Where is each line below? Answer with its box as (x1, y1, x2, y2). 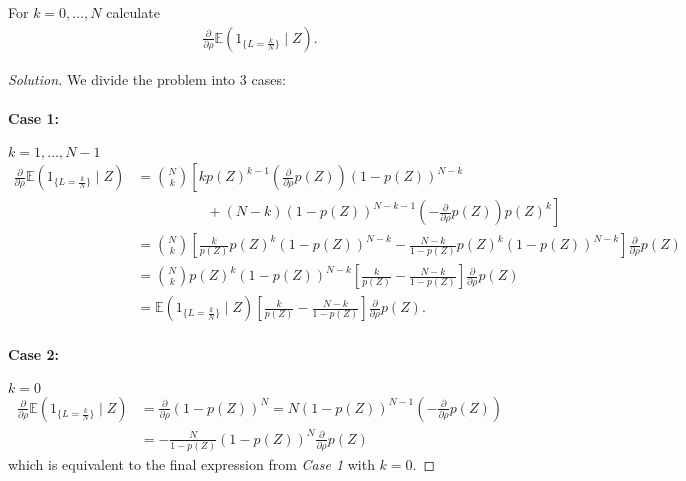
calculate (106, 2, 160, 22)
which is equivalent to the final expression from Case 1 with (8, 453, 375, 474)
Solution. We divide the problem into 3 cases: (8, 68, 286, 89)
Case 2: (8, 343, 60, 364)
